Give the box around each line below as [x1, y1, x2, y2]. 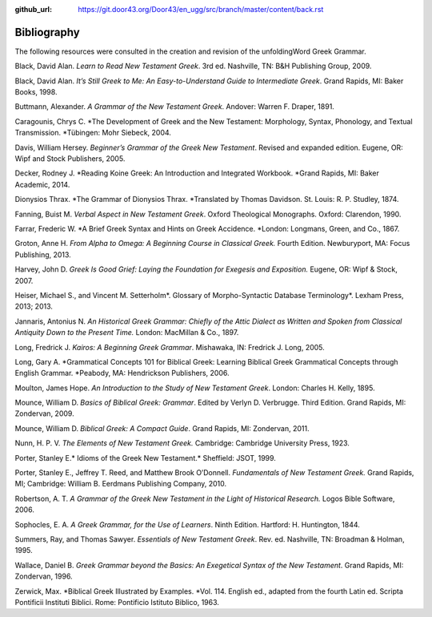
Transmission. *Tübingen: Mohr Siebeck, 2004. [14, 128, 172, 138]
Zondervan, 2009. [14, 409, 75, 418]
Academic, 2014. [14, 179, 70, 189]
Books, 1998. [14, 87, 58, 97]
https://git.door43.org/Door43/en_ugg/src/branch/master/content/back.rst [78, 5, 324, 14]
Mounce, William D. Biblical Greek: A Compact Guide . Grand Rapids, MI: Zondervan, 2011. [14, 423, 310, 433]
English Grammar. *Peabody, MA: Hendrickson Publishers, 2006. [14, 369, 230, 378]
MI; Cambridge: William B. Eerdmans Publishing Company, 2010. [14, 479, 227, 489]
